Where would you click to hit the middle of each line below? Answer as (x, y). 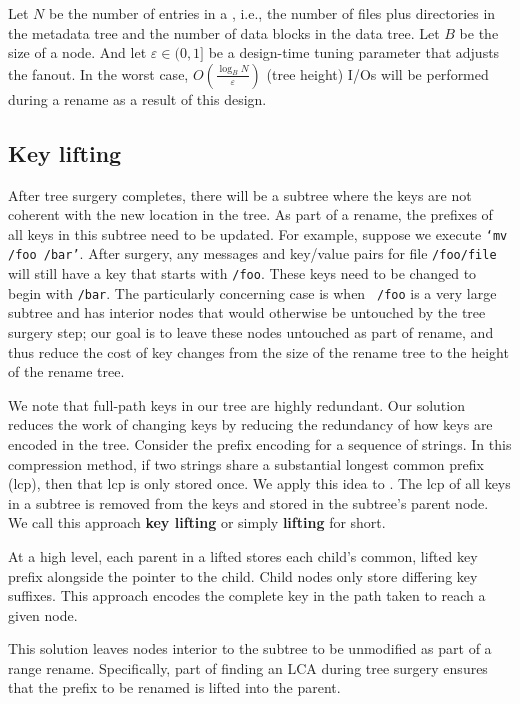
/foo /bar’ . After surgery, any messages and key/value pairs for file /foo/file (252, 253)
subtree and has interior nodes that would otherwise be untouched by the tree (247, 312)
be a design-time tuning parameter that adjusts (354, 52)
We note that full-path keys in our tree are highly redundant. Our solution (236, 404)
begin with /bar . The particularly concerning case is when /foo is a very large (252, 292)
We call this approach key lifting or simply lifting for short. (197, 522)
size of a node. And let (77, 52)
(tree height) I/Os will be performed (377, 73)
